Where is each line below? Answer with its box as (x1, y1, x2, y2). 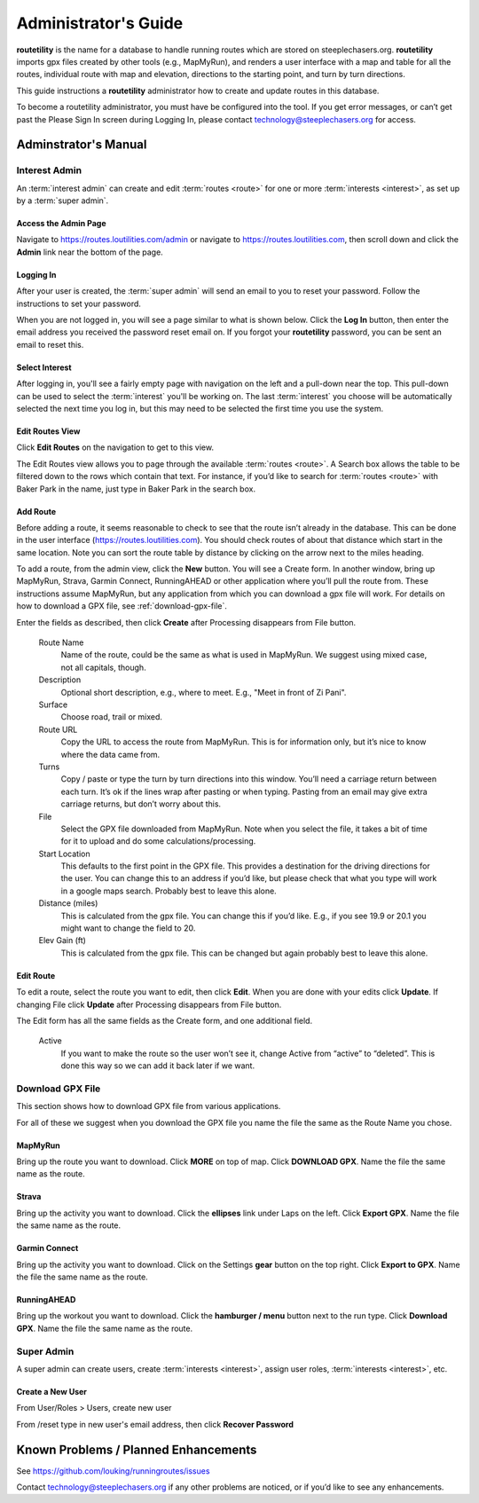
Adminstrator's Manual (16, 138, 147, 153)
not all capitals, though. (60, 662, 146, 673)
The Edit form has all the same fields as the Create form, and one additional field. (16, 1015, 313, 1026)
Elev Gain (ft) (38, 935, 86, 946)
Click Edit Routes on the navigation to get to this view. (16, 442, 215, 452)
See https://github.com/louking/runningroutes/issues (16, 1465, 210, 1476)
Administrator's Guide (16, 13, 184, 33)
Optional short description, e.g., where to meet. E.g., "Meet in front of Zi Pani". (60, 687, 347, 697)
